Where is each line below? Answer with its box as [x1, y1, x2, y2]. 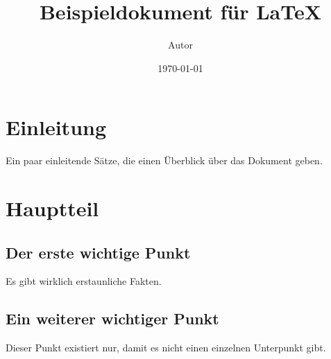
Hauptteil [6, 194, 99, 222]
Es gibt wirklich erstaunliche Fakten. [6, 274, 162, 288]
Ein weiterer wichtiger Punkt [6, 308, 219, 329]
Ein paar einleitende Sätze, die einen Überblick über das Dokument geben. [6, 153, 323, 168]
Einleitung [6, 113, 107, 141]
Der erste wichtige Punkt [6, 241, 191, 263]
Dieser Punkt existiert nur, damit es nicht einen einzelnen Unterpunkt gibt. [6, 340, 326, 355]
